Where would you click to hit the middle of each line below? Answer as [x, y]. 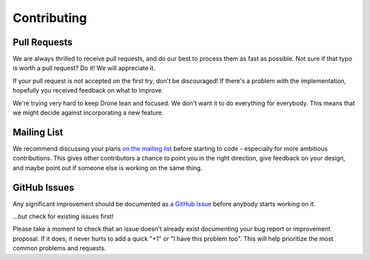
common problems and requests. [59, 248]
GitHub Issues [44, 188]
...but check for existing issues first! [63, 216]
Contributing [50, 18]
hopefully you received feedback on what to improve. [88, 91]
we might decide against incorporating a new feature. [88, 113]
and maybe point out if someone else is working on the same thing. [108, 167]
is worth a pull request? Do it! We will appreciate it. [84, 68]
